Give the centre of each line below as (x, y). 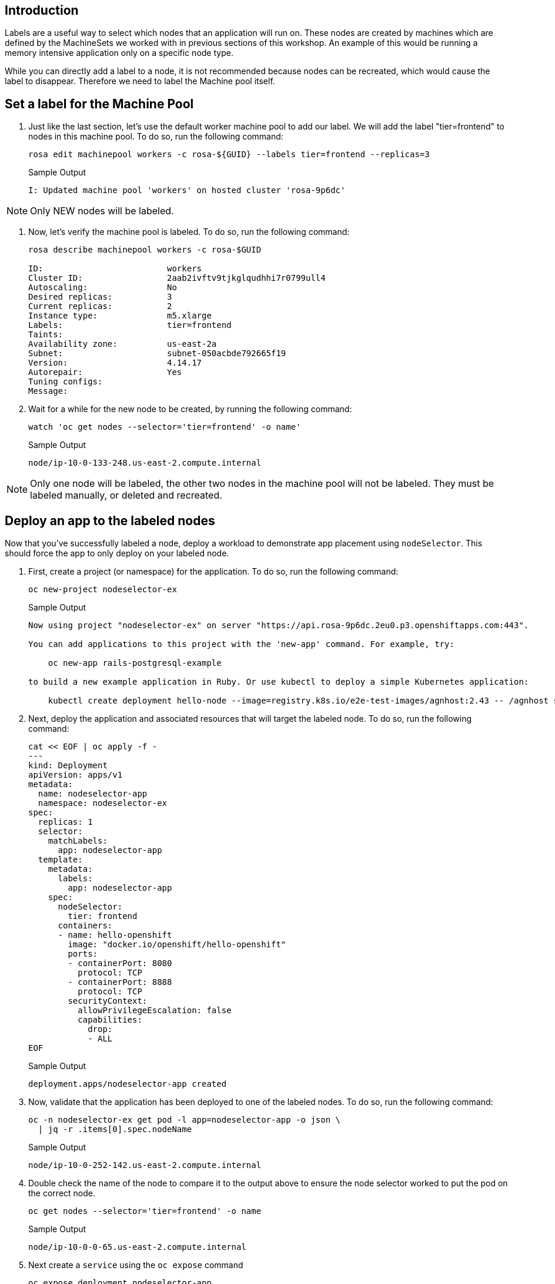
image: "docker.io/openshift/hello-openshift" (177, 945)
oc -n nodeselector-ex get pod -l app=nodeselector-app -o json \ (185, 1120)
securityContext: (108, 1001)
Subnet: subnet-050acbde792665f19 (157, 354)
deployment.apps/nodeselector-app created (128, 1084)
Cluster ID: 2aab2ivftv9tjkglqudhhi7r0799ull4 (177, 278)
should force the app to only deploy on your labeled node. (117, 553)
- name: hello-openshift (115, 935)
